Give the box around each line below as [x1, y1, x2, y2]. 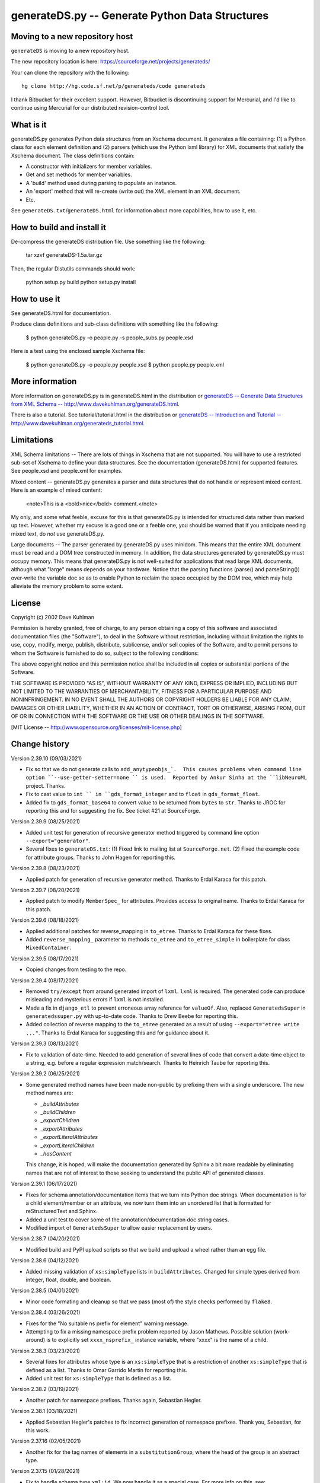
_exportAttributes [40, 1125, 83, 1132]
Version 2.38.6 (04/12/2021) [11, 1257, 79, 1264]
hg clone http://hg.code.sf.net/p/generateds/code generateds [21, 83, 206, 90]
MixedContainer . [25, 944, 72, 951]
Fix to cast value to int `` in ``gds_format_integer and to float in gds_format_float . [25, 791, 260, 798]
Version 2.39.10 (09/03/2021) [11, 755, 82, 762]
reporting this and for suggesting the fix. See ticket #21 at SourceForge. [25, 807, 201, 814]
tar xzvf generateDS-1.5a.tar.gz [25, 252, 103, 259]
